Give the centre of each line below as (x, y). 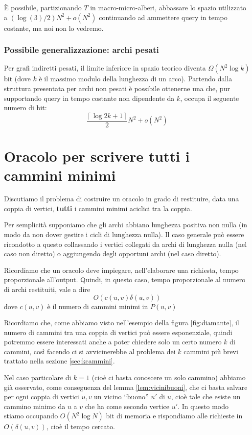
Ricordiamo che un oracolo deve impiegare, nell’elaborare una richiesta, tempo (121, 270)
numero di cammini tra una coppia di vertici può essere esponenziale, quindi (118, 332)
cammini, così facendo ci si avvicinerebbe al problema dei (90, 351)
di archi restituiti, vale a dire (47, 289)
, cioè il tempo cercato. (80, 426)
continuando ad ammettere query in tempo (163, 17)
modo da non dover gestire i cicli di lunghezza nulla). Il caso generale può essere (124, 234)
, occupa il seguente (210, 98)
